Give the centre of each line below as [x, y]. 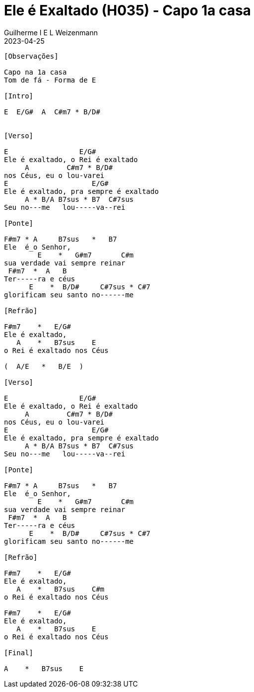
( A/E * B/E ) [44, 366]
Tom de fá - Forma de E [50, 80]
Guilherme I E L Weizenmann [51, 32]
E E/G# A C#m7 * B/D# [52, 112]
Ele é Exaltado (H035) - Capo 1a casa [127, 10]
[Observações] [31, 56]
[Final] [19, 652]
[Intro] [19, 96]
